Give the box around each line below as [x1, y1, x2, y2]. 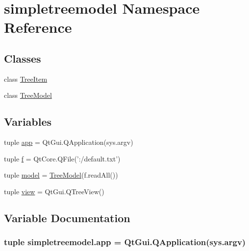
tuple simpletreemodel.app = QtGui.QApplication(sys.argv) [4, 236, 246, 248]
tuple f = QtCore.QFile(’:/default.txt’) [4, 153, 121, 163]
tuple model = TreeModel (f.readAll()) [4, 170, 118, 180]
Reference [4, 17, 72, 37]
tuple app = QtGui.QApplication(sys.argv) [4, 137, 133, 147]
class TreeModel [4, 90, 52, 100]
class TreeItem [4, 73, 48, 84]
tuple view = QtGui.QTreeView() [4, 186, 104, 196]
